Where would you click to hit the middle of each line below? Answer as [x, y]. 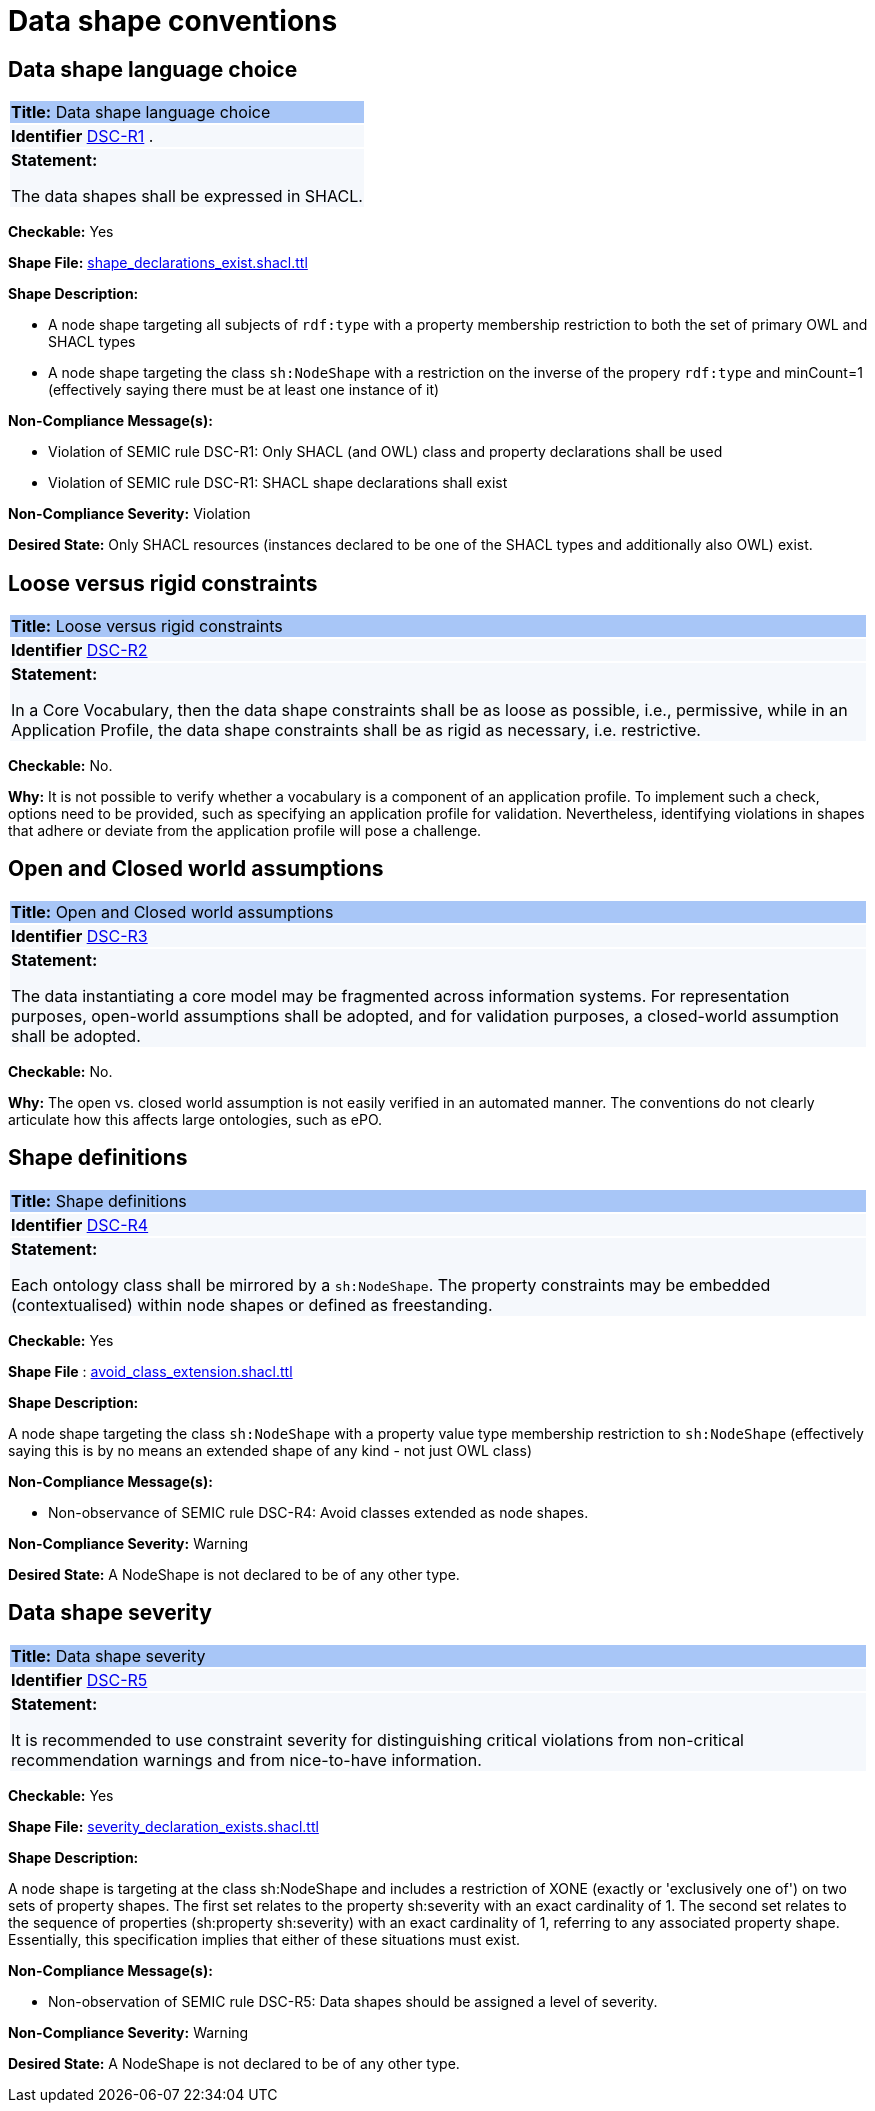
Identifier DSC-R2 [79, 650]
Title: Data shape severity [108, 1655]
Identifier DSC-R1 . [82, 136]
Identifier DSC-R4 [80, 1224]
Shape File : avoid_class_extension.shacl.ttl [150, 1371]
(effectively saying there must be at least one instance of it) [244, 390]
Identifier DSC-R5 [79, 1679]
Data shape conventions [173, 21]
